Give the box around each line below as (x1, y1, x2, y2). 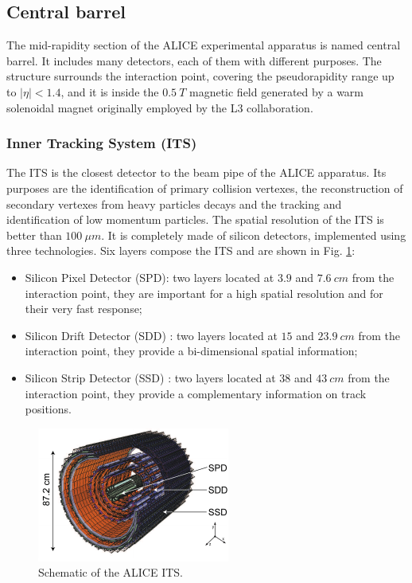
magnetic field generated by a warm (189, 83, 363, 100)
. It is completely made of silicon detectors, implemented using (101, 226, 406, 243)
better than (6, 226, 62, 243)
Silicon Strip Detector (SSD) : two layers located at (25, 369, 276, 385)
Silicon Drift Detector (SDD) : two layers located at (25, 327, 278, 343)
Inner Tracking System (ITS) (6, 133, 197, 153)
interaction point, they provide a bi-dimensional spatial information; (25, 342, 358, 359)
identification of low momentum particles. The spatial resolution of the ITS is (6, 211, 384, 228)
